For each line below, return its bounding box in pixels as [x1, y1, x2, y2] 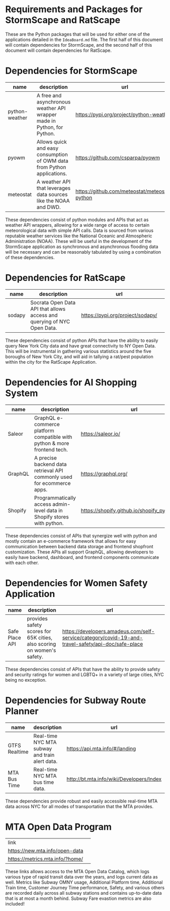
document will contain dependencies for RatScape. [5, 47, 112, 53]
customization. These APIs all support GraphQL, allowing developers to [5, 549, 154, 555]
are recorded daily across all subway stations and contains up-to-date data [5, 890, 162, 896]
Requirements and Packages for [5, 4, 143, 15]
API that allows [30, 305, 66, 312]
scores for [27, 627, 52, 635]
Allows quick [36, 138, 67, 145]
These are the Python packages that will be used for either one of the [5, 31, 150, 37]
